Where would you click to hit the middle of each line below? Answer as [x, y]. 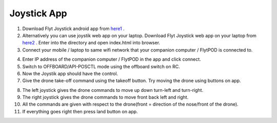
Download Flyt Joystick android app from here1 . [74, 29]
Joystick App [38, 13]
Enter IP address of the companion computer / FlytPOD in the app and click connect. [112, 59]
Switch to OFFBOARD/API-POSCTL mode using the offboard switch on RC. [101, 66]
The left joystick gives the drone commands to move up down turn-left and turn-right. [113, 90]
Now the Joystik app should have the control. [70, 73]
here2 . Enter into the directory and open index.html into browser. [91, 43]
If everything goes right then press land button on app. [80, 111]
